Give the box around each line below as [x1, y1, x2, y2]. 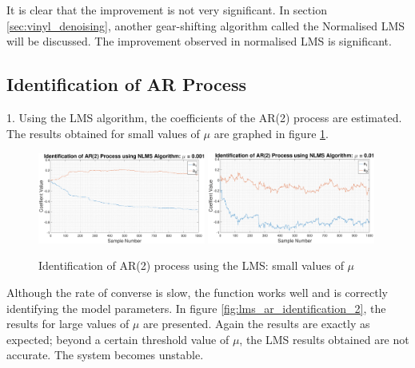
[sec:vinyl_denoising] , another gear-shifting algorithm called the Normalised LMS [6, 17, 405, 34]
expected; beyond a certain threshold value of [6, 330, 229, 347]
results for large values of [6, 315, 130, 332]
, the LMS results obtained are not [239, 330, 409, 347]
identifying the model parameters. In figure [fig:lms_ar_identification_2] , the [6, 299, 386, 316]
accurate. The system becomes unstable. [6, 346, 204, 363]
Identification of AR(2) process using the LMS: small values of [38, 257, 344, 274]
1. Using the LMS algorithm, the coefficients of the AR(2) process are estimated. [6, 109, 402, 125]
